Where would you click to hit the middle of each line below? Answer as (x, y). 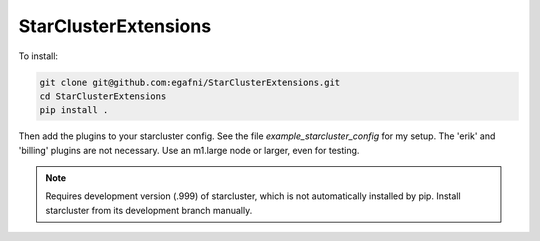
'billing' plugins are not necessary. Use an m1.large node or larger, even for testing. (189, 150)
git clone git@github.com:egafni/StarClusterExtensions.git (190, 82)
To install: (38, 56)
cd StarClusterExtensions (103, 96)
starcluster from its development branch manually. (149, 210)
